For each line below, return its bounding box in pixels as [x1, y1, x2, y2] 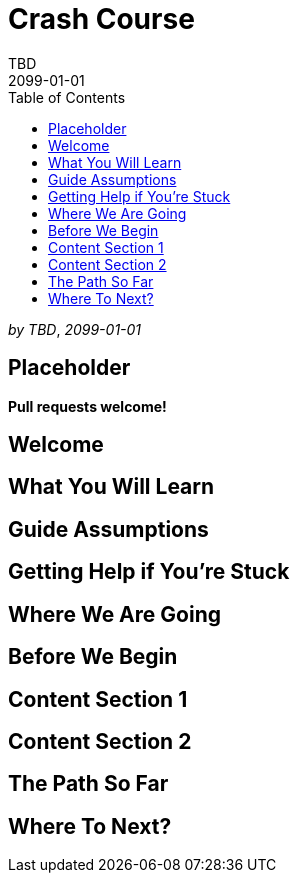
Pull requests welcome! [8, 397, 167, 415]
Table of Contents [8, 88, 126, 106]
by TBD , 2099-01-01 [8, 320, 142, 338]
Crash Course [8, 2, 195, 36]
